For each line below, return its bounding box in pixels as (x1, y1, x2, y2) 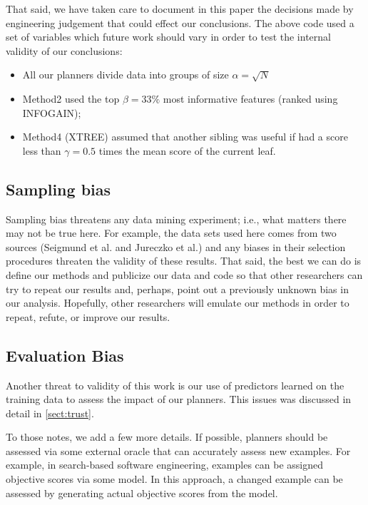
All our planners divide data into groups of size (22, 67, 229, 82)
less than (22, 143, 61, 158)
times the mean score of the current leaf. (98, 143, 276, 158)
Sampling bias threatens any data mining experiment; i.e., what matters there (6, 211, 347, 226)
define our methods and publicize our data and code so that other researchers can (6, 267, 363, 282)
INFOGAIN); (22, 105, 81, 120)
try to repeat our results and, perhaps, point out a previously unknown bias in (6, 281, 349, 296)
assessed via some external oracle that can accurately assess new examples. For (6, 443, 351, 458)
